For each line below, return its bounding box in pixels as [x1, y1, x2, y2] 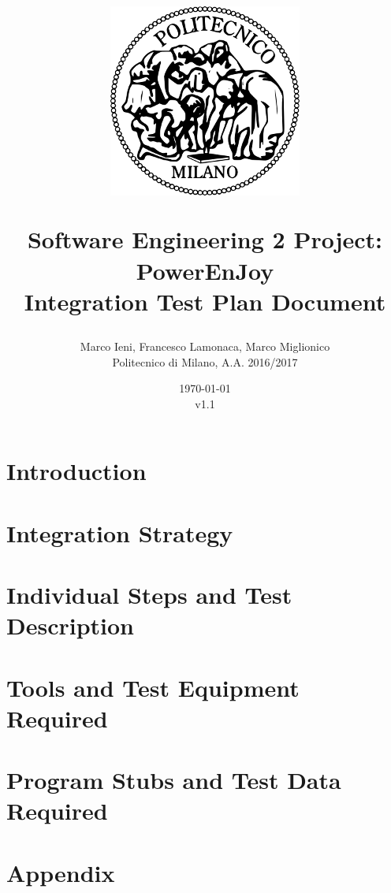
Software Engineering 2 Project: [27, 223, 383, 255]
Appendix [6, 856, 115, 888]
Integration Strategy [6, 516, 233, 549]
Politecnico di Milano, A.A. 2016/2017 [112, 353, 298, 370]
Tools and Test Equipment [6, 671, 300, 703]
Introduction [6, 455, 147, 487]
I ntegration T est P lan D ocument [24, 285, 386, 317]
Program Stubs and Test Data [6, 764, 341, 796]
